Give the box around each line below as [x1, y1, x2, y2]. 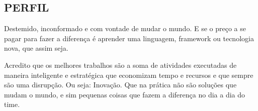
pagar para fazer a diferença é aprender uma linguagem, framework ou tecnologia [4, 33, 254, 43]
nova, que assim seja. [4, 43, 68, 53]
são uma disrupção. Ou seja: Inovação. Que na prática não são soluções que [4, 79, 237, 90]
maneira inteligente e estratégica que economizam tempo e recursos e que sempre [4, 69, 253, 80]
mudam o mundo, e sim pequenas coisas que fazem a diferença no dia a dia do [4, 89, 245, 99]
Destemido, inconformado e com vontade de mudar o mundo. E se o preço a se [4, 23, 246, 34]
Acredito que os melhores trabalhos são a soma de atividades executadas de [4, 59, 237, 70]
